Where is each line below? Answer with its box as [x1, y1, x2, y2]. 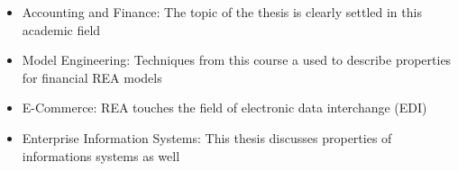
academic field [22, 20, 101, 39]
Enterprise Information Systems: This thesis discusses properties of [22, 128, 392, 147]
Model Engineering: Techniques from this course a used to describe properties [22, 50, 452, 69]
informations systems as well [22, 146, 180, 165]
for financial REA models [22, 67, 162, 86]
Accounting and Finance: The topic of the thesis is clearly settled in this [22, 3, 422, 21]
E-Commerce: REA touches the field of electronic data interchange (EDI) [22, 98, 427, 117]
